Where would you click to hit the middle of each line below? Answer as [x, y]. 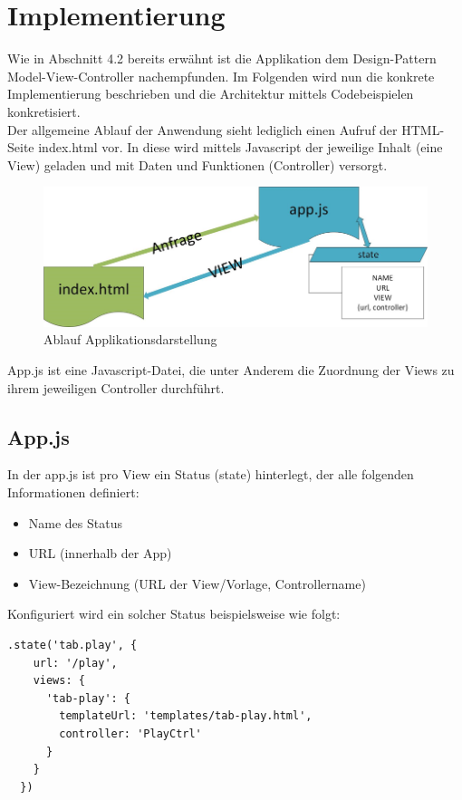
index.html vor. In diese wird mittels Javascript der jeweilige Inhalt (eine [241, 147]
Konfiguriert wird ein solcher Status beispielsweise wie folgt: [174, 614]
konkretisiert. [44, 111]
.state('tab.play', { [72, 645]
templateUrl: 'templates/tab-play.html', [186, 716]
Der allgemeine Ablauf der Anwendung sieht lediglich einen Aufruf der [202, 129]
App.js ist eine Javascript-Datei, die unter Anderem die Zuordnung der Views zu [231, 370]
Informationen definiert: [73, 492]
